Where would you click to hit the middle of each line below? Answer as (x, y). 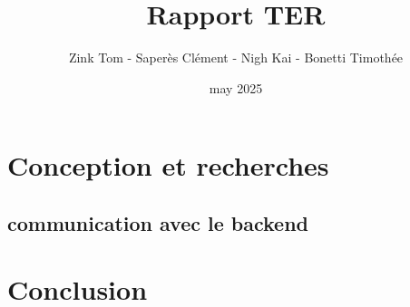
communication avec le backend (158, 222)
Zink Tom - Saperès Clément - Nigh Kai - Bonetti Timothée (236, 58)
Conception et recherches (168, 165)
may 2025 (236, 87)
